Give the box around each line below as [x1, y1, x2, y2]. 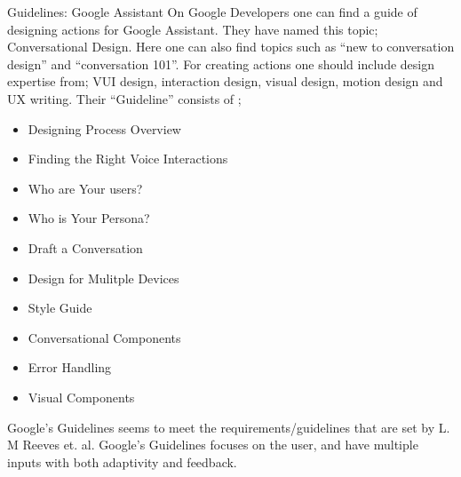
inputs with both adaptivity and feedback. [7, 452, 237, 471]
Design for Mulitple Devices [28, 268, 179, 287]
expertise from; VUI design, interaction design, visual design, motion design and [7, 72, 443, 91]
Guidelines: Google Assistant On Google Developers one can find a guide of [7, 3, 417, 20]
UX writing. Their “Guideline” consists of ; [7, 89, 242, 107]
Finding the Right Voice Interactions [28, 149, 228, 168]
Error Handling [28, 358, 112, 377]
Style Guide [28, 298, 92, 317]
